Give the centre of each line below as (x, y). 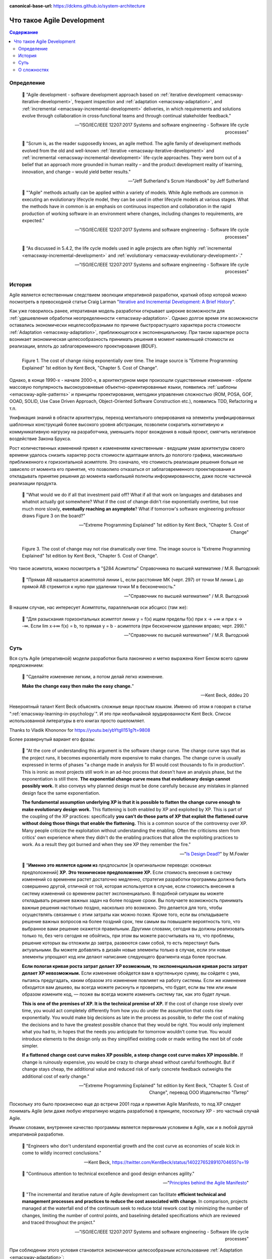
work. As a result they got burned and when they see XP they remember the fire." (106, 845)
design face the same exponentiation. (61, 793)
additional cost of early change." (56, 1076)
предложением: (26, 665)
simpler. (30, 1046)
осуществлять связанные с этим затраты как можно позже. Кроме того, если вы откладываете (125, 915)
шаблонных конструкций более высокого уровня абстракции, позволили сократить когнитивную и (116, 425)
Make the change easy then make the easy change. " (78, 686)
